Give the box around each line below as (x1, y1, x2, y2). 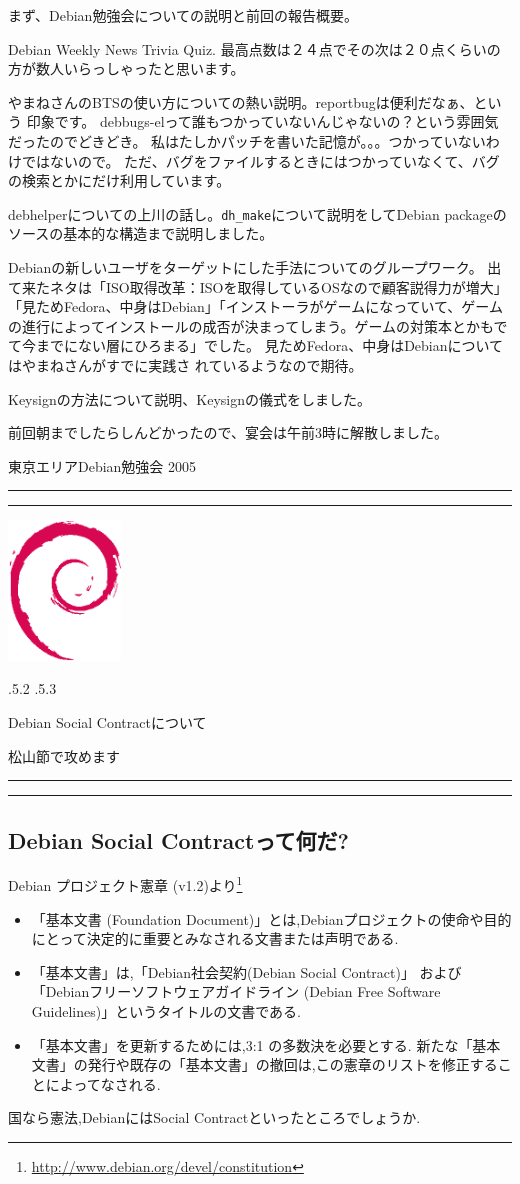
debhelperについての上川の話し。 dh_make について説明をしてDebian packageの (8, 203, 507, 224)
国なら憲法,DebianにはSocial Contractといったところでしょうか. (8, 1107, 421, 1128)
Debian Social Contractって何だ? (8, 824, 349, 855)
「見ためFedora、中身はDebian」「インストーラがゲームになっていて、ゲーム (8, 296, 503, 317)
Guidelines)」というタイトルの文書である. (31, 1001, 301, 1021)
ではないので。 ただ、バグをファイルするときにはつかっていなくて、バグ (21, 150, 500, 171)
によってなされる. (45, 1073, 161, 1094)
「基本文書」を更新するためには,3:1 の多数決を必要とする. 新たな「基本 (31, 1034, 501, 1055)
